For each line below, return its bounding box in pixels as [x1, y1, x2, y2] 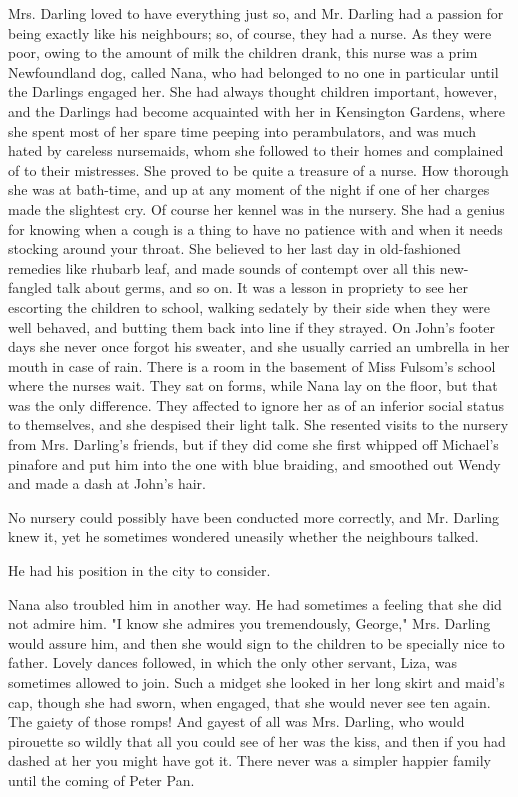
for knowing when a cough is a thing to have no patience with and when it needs [8, 218, 503, 239]
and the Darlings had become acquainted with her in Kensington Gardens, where [8, 100, 505, 121]
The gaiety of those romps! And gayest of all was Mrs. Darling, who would [8, 711, 465, 732]
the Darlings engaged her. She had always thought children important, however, [8, 81, 498, 102]
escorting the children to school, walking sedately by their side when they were [8, 296, 490, 317]
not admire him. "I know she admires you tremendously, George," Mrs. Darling [8, 613, 491, 634]
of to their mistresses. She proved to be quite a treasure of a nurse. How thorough [8, 159, 509, 180]
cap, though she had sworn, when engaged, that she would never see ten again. [8, 691, 491, 712]
